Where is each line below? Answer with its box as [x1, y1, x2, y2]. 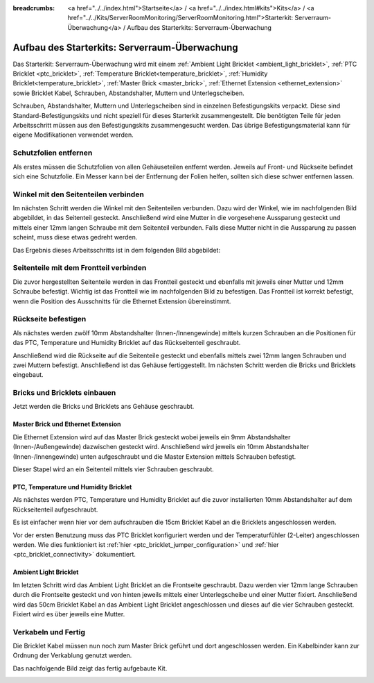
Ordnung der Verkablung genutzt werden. [12, 651, 132, 659]
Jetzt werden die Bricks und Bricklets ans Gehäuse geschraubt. [12, 403, 195, 411]
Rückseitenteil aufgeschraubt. [12, 505, 98, 514]
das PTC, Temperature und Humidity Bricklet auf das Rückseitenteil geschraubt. [12, 339, 241, 347]
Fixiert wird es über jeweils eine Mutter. [12, 609, 125, 618]
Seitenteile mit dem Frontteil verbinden [12, 263, 147, 273]
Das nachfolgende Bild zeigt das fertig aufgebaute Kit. [12, 664, 168, 673]
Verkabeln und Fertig [12, 627, 86, 636]
